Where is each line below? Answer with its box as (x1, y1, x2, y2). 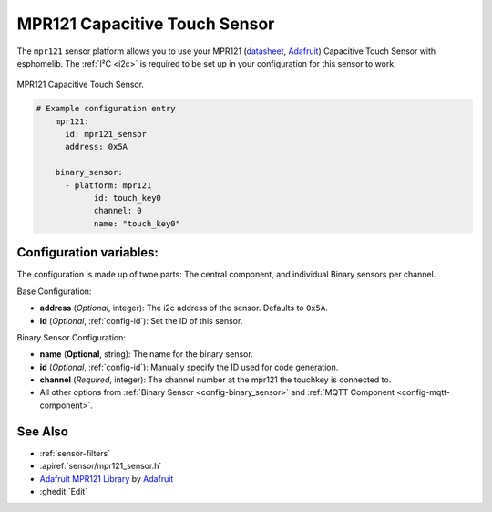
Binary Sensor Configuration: (16, 331, 127, 342)
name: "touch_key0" (93, 218, 181, 228)
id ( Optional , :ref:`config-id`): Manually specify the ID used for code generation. (39, 361, 339, 372)
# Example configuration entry (36, 103, 177, 114)
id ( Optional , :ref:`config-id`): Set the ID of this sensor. (39, 315, 243, 326)
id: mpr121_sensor (65, 129, 148, 140)
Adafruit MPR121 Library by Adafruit (39, 473, 174, 484)
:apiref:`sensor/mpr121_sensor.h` (39, 461, 162, 472)
